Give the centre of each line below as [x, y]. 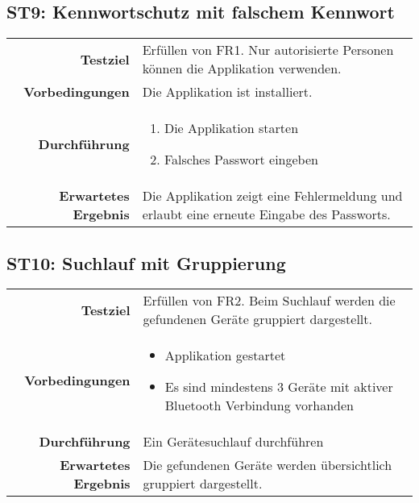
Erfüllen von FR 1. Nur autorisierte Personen [268, 50]
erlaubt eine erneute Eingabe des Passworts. [266, 214]
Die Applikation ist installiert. [227, 92]
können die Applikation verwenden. [242, 69]
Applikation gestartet [225, 355]
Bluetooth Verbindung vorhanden [259, 405]
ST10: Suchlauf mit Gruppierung [146, 262]
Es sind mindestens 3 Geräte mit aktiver [279, 387]
